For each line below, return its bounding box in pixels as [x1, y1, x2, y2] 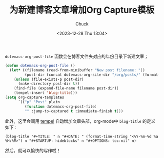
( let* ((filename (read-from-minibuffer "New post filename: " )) [9, 68, 145, 72]
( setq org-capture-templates [5, 95, 64, 100]
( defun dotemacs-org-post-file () [5, 63, 76, 68]
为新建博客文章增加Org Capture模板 [9, 4, 155, 16]
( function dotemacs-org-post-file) [24, 104, 97, 109]
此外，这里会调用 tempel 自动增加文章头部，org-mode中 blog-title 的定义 [5, 118, 156, 124]
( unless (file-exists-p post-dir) [14, 77, 84, 82]
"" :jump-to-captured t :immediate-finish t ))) [24, 109, 123, 113]
